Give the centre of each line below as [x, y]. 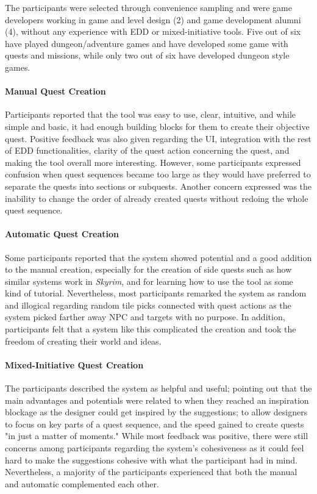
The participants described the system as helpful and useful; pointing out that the [158, 388]
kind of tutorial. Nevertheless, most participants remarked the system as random [156, 293]
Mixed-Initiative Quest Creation [74, 364]
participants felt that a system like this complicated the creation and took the [151, 329]
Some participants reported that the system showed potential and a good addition [158, 257]
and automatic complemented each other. [82, 483]
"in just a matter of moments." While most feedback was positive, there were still [157, 436]
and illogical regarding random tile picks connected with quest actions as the [148, 305]
